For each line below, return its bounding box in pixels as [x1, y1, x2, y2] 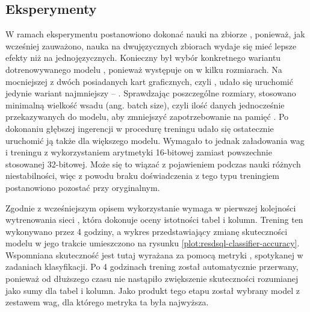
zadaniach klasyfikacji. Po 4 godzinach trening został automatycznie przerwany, [5, 260, 299, 273]
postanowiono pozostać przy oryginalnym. [5, 181, 160, 193]
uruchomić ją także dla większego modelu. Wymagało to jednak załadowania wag [5, 134, 305, 146]
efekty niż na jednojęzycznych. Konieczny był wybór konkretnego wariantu [5, 51, 281, 64]
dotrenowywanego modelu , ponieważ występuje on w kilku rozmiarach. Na [5, 63, 282, 75]
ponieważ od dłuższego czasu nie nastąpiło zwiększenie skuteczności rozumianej [5, 272, 299, 285]
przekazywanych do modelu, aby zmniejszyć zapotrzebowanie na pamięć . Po [5, 110, 289, 123]
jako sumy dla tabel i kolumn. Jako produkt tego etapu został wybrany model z [5, 284, 300, 296]
